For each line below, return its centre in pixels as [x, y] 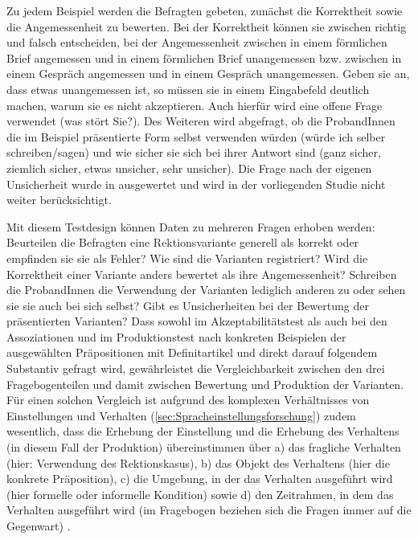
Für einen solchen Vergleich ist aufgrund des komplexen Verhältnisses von [188, 400]
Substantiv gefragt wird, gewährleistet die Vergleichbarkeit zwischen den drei [196, 368]
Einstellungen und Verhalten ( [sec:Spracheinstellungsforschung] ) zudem [181, 415]
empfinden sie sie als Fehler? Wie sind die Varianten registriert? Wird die [187, 258]
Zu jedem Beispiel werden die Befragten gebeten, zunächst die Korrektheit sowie [205, 10]
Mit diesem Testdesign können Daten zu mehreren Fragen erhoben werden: [191, 226]
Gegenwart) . [39, 526]
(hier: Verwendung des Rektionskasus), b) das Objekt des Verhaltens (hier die [198, 462]
